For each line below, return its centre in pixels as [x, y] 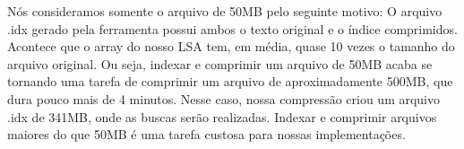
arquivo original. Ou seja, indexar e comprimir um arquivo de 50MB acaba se [220, 63]
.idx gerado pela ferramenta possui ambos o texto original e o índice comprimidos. [232, 28]
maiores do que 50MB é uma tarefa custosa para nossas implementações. [206, 134]
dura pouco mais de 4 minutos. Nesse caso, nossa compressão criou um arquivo [224, 98]
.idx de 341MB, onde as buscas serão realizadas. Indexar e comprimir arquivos [222, 116]
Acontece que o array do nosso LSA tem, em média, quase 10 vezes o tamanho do [231, 46]
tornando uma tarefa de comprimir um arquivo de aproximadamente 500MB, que [230, 81]
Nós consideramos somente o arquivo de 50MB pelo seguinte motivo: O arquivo [225, 11]
